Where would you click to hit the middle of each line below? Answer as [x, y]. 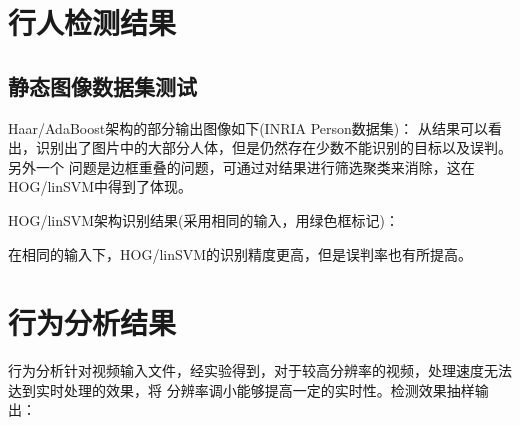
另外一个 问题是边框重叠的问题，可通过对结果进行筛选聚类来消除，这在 [241, 166]
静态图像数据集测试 [102, 85]
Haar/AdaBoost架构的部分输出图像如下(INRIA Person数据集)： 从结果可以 [248, 127]
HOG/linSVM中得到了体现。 [100, 186]
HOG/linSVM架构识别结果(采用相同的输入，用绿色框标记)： [203, 219]
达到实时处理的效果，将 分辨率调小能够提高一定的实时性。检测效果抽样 [241, 389]
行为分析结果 [92, 322]
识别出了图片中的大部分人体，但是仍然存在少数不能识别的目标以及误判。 [273, 147]
